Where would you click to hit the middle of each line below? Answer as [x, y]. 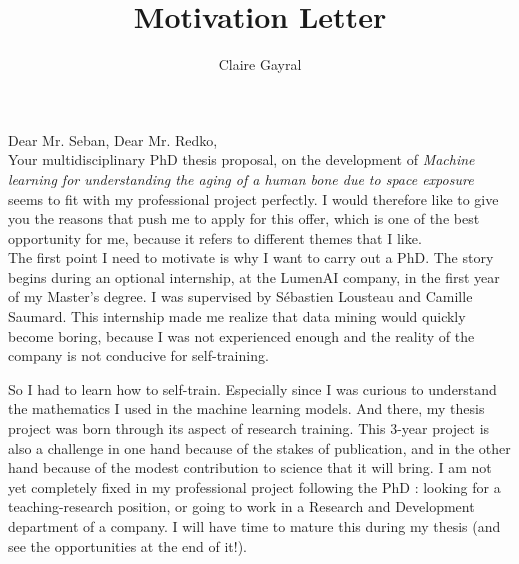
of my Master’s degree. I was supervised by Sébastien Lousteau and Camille [240, 296]
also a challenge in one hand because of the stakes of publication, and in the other [259, 447]
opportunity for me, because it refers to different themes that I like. [215, 237]
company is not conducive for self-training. [138, 355]
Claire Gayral [260, 64]
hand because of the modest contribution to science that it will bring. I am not [250, 467]
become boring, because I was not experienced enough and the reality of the [241, 335]
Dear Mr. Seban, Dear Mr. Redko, [113, 139]
